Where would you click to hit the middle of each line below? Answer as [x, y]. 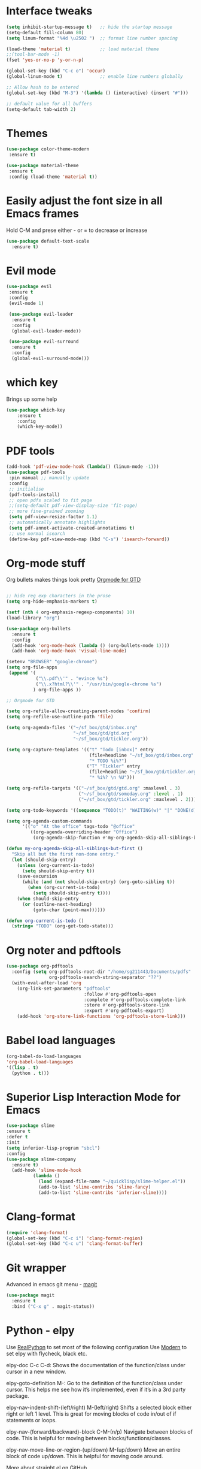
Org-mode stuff [46, 563]
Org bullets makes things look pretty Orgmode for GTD [74, 580]
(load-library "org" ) [33, 618]
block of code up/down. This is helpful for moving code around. [85, 1456]
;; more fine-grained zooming [46, 511]
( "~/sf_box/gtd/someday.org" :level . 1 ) [131, 794]
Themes [27, 133]
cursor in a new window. [36, 1371]
